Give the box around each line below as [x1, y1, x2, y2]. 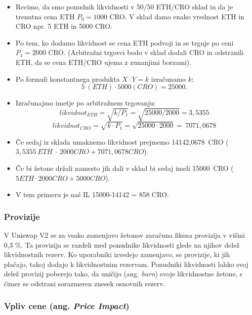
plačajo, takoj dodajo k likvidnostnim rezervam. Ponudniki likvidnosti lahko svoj [4, 259, 249, 269]
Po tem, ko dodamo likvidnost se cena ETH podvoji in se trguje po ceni [15, 37, 234, 48]
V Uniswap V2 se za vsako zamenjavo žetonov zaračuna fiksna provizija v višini [4, 230, 245, 240]
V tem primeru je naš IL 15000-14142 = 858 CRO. [15, 189, 169, 200]
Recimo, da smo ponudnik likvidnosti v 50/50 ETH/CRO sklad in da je [15, 1, 233, 11]
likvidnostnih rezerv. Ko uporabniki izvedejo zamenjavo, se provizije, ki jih [4, 249, 230, 260]
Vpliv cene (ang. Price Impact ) [4, 299, 129, 312]
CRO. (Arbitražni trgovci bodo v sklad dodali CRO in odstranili [48, 47, 244, 57]
